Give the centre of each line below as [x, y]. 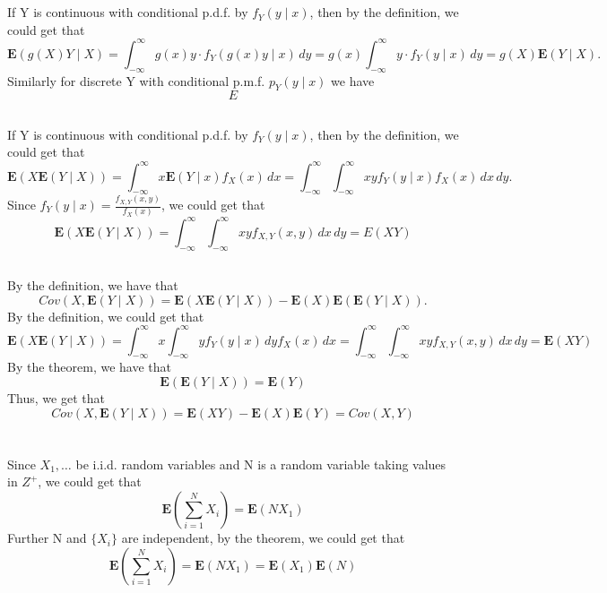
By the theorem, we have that [89, 367]
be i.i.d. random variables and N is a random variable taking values [261, 464]
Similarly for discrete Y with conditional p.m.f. [136, 80]
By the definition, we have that [93, 285]
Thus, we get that [56, 398]
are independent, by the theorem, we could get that [263, 538]
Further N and [47, 538]
